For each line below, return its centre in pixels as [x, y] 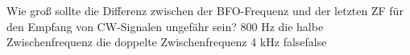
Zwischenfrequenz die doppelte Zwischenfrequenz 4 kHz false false [167, 42]
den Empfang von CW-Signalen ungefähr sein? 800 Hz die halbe [165, 26]
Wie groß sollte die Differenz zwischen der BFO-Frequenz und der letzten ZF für [205, 10]
